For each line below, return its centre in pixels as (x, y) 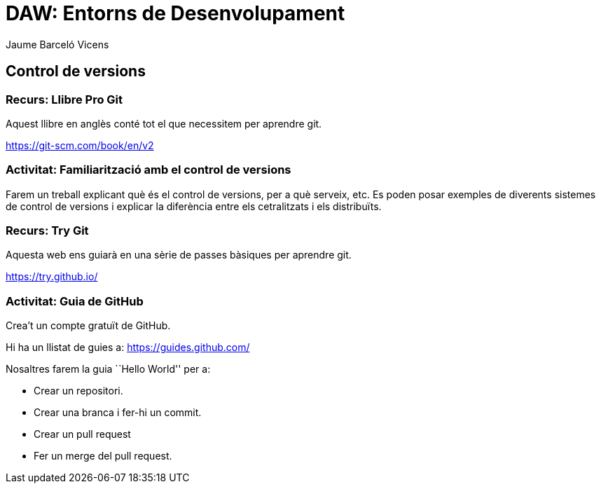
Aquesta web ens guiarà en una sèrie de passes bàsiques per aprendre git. (179, 255)
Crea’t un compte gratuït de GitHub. (88, 326)
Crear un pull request (82, 434)
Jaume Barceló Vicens (57, 44)
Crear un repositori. (78, 391)
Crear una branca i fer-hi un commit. (118, 413)
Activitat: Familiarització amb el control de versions (148, 170)
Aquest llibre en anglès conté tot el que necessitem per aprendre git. (164, 123)
